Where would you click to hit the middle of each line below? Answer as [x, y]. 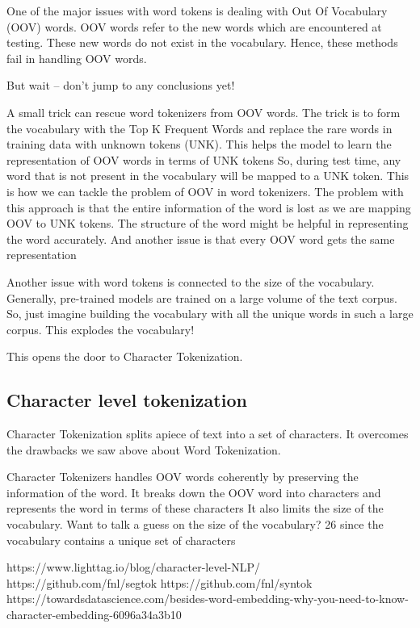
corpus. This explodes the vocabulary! [101, 329]
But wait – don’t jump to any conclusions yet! [121, 85]
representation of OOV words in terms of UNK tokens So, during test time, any [204, 159]
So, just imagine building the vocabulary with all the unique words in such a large [210, 314]
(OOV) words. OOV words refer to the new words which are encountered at [194, 26]
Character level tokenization [127, 400]
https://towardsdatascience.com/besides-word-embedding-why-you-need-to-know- [208, 599]
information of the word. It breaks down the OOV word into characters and [194, 492]
